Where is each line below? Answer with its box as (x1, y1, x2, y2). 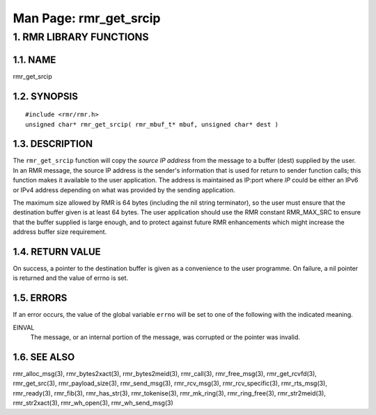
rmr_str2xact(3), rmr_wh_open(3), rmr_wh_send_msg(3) (13, 399, 173, 407)
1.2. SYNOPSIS (13, 91, 78, 102)
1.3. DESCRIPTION (13, 138, 93, 150)
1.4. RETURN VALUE (13, 246, 101, 258)
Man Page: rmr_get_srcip (13, 10, 161, 26)
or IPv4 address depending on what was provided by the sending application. (13, 185, 236, 194)
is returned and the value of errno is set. (13, 274, 129, 282)
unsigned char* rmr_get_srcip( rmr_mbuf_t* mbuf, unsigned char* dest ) (25, 120, 279, 128)
